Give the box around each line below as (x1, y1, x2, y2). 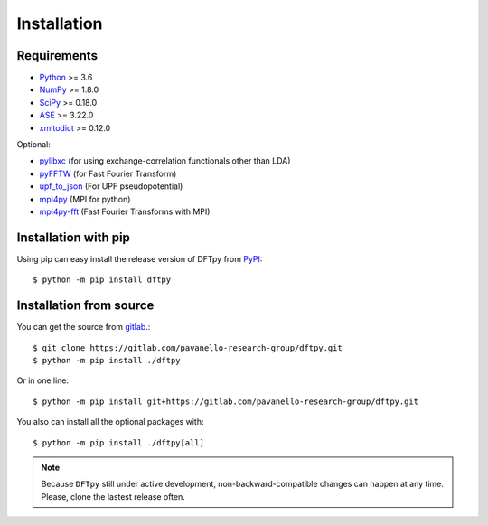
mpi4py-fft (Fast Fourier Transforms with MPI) (39, 206, 211, 217)
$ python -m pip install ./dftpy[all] (33, 437, 205, 447)
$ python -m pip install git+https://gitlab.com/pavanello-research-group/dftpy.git (33, 396, 419, 407)
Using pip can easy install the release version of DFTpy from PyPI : (16, 253, 263, 264)
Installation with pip (16, 230, 131, 245)
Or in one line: (16, 375, 70, 386)
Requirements (16, 48, 99, 63)
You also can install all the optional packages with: (16, 417, 204, 427)
